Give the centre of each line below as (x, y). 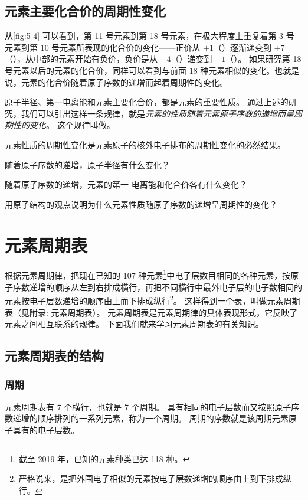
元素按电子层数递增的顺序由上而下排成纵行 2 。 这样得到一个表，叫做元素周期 (153, 300)
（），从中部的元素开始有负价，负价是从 (81, 59)
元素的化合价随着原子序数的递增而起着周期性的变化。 (124, 82)
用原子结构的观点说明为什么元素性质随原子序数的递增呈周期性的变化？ (141, 204)
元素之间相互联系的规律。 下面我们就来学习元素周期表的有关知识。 (134, 324)
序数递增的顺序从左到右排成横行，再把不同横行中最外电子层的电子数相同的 (157, 287)
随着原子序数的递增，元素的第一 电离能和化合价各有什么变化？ (126, 184)
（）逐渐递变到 (242, 47)
